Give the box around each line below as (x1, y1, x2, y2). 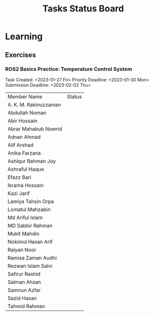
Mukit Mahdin (7, 230, 40, 237)
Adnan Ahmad (7, 133, 41, 140)
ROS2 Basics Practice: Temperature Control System (5, 65, 132, 72)
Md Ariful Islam (7, 214, 43, 221)
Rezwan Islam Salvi (7, 262, 52, 269)
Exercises (5, 51, 36, 59)
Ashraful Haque (7, 166, 44, 173)
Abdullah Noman (7, 109, 47, 116)
